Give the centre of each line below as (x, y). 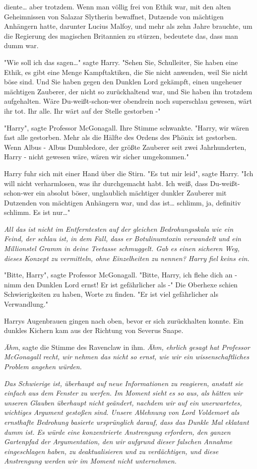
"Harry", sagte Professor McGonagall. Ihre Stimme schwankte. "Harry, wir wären (127, 127)
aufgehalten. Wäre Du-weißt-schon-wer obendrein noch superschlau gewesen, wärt (128, 101)
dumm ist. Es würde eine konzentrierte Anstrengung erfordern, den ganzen (117, 432)
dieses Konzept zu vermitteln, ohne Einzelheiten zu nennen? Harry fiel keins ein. (127, 258)
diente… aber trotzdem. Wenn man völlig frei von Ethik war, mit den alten (118, 6)
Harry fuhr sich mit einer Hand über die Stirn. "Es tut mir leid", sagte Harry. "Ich (129, 173)
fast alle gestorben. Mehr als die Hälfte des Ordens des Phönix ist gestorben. (121, 137)
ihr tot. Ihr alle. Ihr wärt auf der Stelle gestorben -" (82, 110)
